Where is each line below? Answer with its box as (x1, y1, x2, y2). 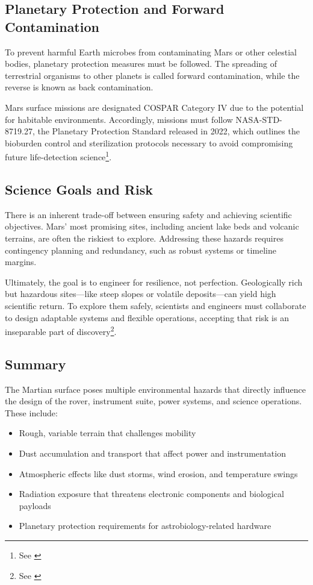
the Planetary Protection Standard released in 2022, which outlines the (37, 125, 300, 137)
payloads (19, 499, 51, 511)
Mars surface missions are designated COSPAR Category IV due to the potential (5, 101, 304, 113)
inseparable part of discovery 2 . (5, 324, 117, 337)
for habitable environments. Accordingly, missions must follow (5, 113, 233, 125)
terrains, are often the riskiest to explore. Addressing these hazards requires (5, 231, 284, 244)
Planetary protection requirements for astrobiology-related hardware (19, 519, 271, 532)
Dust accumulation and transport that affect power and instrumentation (19, 446, 286, 459)
